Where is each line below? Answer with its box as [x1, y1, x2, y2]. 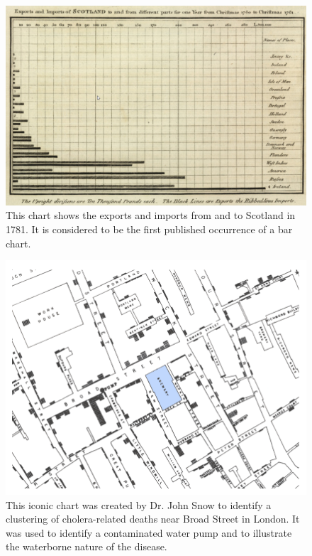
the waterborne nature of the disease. [6, 539, 167, 554]
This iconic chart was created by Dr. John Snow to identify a [6, 497, 272, 512]
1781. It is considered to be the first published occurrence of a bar [6, 221, 293, 236]
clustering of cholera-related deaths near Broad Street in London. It [6, 511, 300, 526]
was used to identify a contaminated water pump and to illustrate [6, 525, 292, 540]
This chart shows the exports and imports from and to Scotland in [6, 208, 296, 223]
